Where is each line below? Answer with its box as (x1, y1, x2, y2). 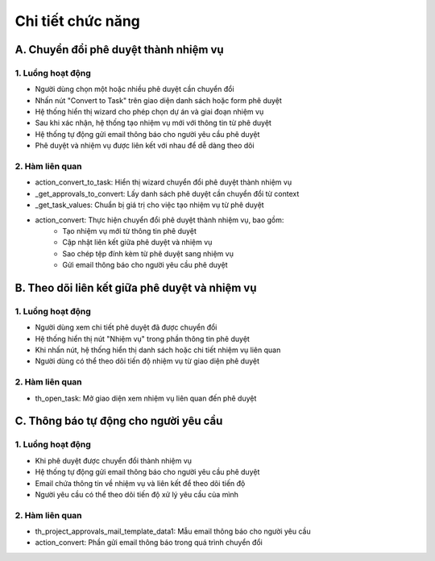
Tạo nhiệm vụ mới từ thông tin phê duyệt (62, 226, 197, 235)
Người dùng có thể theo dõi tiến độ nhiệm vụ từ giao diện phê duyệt (35, 356, 260, 366)
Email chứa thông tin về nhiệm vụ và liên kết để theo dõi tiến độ (35, 478, 246, 488)
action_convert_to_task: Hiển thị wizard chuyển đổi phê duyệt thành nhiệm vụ (35, 177, 292, 187)
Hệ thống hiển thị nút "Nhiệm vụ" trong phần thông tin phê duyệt (35, 334, 250, 343)
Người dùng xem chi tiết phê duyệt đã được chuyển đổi (35, 322, 217, 332)
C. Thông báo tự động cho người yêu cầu (14, 414, 223, 428)
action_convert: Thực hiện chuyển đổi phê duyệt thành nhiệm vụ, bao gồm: (35, 214, 284, 225)
